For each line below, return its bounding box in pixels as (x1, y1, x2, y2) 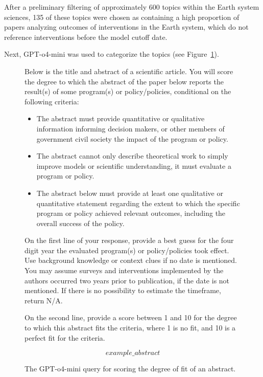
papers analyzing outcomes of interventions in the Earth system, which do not (4, 21, 249, 32)
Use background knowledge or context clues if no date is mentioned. (25, 255, 237, 265)
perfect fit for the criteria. (25, 332, 105, 343)
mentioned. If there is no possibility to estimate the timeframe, (25, 285, 221, 296)
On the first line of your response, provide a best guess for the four (25, 235, 234, 246)
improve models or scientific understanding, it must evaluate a (36, 160, 231, 171)
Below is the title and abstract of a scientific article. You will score (25, 65, 233, 76)
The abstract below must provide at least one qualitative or (36, 187, 223, 198)
